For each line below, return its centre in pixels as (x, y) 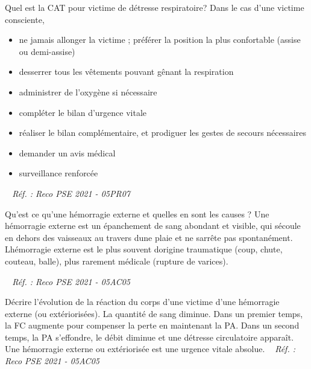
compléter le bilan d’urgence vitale (83, 112)
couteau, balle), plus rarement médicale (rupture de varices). (117, 261)
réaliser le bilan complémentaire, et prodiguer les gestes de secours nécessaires (162, 133)
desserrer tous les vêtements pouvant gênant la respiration (126, 72)
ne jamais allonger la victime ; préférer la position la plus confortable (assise (160, 40)
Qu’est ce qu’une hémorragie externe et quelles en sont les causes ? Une (137, 213)
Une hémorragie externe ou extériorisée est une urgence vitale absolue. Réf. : (150, 349)
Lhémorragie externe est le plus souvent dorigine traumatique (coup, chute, (144, 249)
